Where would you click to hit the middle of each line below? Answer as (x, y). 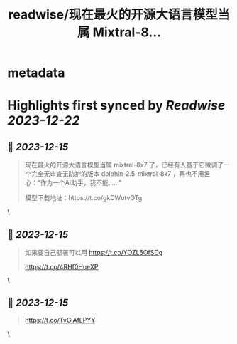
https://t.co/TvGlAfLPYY (60, 320)
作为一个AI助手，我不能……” (81, 183)
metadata (36, 73)
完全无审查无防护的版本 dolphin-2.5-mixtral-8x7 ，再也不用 (117, 174)
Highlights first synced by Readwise (116, 106)
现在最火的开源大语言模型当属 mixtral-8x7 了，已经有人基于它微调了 (124, 165)
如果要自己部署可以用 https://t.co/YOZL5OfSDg (94, 252)
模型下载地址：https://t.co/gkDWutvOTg (83, 198)
